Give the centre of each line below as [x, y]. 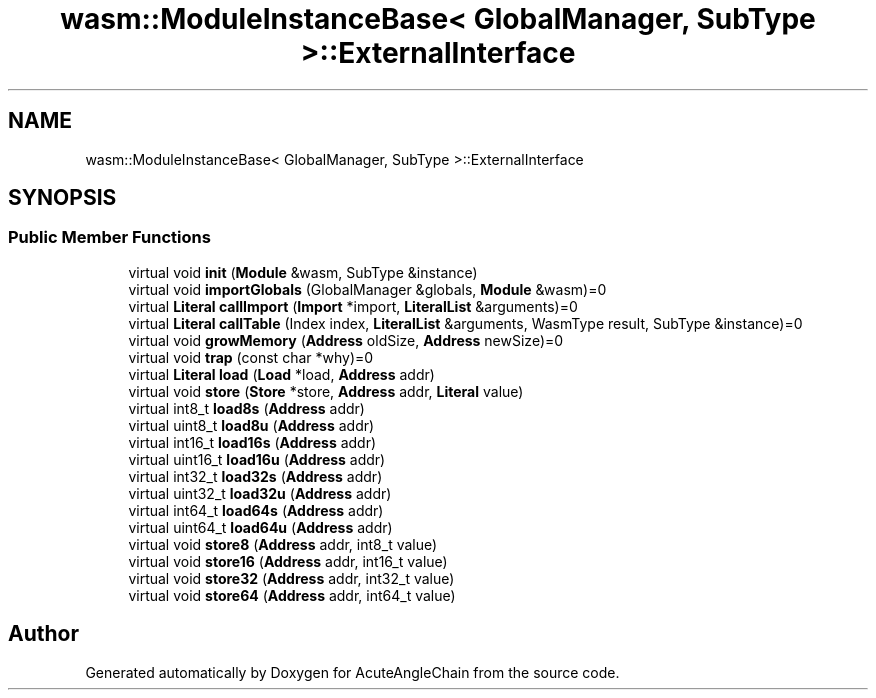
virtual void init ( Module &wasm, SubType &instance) [303, 272]
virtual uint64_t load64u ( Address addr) [260, 527]
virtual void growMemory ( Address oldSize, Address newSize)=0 [346, 340]
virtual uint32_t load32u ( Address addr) [260, 493]
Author [43, 634]
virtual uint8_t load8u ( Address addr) [251, 425]
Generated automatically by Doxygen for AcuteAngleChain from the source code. [352, 672]
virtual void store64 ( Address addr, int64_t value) [292, 595]
